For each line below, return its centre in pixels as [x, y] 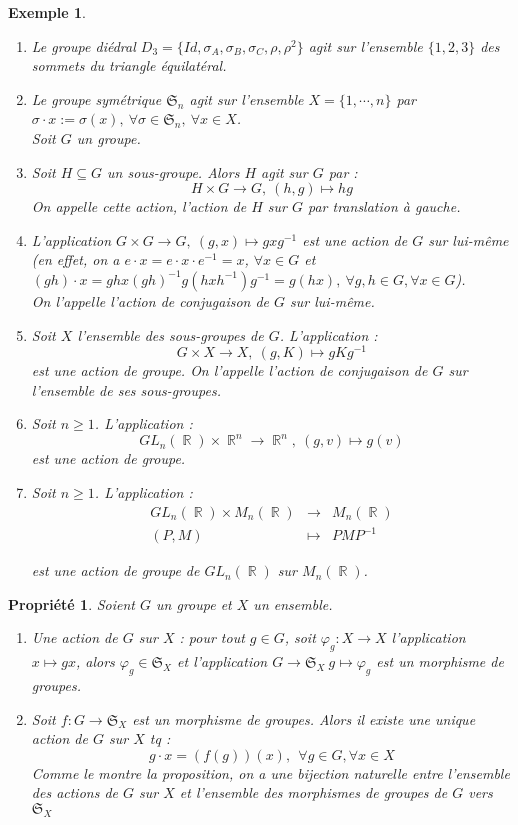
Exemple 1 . [47, 12]
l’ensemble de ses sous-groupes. [126, 389]
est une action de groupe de [115, 570]
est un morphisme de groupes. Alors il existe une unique [304, 718]
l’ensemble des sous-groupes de [170, 334]
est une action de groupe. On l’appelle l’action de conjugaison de [229, 370]
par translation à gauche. [384, 206]
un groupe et [194, 603]
